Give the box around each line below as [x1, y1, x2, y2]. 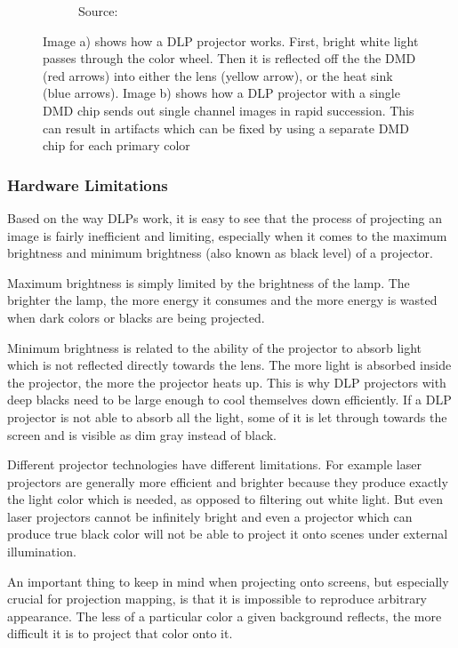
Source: [78, 2, 118, 20]
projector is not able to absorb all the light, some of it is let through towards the [7, 407, 447, 426]
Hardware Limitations [7, 173, 168, 196]
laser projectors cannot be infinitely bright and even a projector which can [7, 507, 413, 525]
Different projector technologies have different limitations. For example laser [7, 455, 422, 474]
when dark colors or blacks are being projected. [7, 308, 265, 326]
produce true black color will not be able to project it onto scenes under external [7, 524, 448, 543]
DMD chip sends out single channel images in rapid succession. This [43, 100, 414, 119]
